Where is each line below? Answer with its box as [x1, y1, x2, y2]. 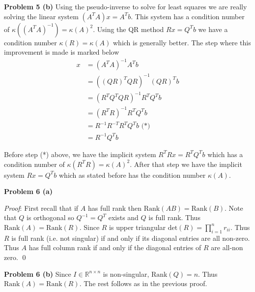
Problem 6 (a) [4, 186, 53, 196]
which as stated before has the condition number [59, 169, 206, 180]
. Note [225, 202, 243, 213]
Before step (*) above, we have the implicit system [4, 149, 156, 159]
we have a [198, 24, 228, 34]
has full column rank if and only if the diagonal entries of [28, 242, 201, 253]
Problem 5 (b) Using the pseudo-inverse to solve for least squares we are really [4, 1, 247, 11]
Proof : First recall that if [4, 202, 79, 213]
